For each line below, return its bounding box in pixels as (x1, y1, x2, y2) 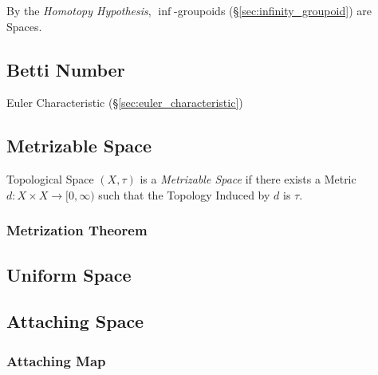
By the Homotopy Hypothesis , (6, 2, 152, 18)
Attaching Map (6, 350, 106, 370)
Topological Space (6, 171, 94, 187)
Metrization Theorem (6, 220, 148, 240)
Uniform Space (6, 262, 132, 286)
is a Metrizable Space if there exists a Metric (140, 171, 356, 187)
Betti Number (6, 57, 125, 81)
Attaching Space (6, 309, 144, 334)
